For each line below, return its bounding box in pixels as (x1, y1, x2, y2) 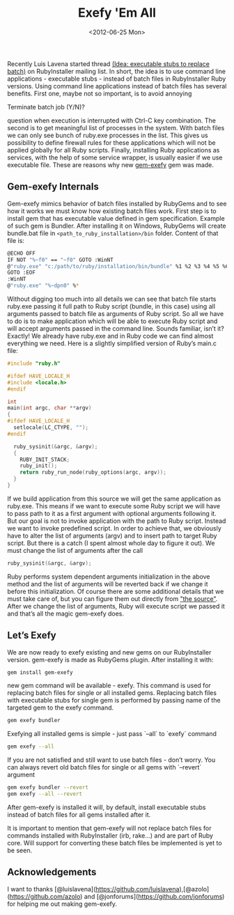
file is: (7, 236, 24, 244)
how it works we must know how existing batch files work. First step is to (7, 207, 217, 215)
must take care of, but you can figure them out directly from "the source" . (7, 594, 218, 603)
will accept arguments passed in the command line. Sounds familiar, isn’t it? (7, 324, 224, 332)
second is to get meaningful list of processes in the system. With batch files (7, 123, 225, 132)
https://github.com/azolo (9, 892, 81, 900)
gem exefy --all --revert (7, 790, 82, 798)
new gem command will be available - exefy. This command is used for (7, 681, 211, 690)
